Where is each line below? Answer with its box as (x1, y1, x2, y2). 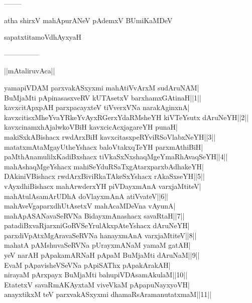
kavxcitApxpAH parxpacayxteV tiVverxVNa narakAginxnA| (4, 102, 190, 113)
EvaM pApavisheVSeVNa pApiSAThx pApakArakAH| (4, 259, 171, 270)
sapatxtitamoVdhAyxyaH (4, 32, 82, 42)
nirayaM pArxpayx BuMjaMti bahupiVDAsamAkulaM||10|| (4, 269, 188, 280)
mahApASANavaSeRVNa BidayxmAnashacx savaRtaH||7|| (4, 210, 185, 221)
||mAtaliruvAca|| (4, 65, 55, 76)
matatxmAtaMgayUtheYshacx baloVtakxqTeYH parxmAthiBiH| (4, 141, 203, 152)
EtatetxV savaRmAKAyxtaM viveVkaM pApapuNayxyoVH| (4, 279, 190, 289)
